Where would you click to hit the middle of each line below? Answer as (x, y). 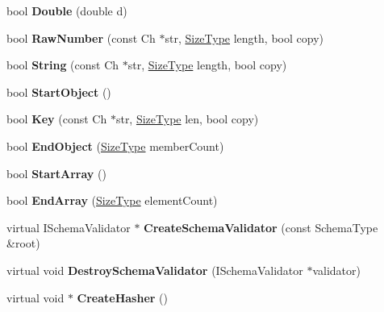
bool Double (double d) (67, 10)
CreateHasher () (122, 297)
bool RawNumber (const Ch (81, 37)
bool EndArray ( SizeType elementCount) (112, 200)
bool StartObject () (59, 92)
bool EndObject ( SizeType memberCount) (115, 146)
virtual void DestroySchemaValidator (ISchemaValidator (155, 270)
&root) (23, 243)
